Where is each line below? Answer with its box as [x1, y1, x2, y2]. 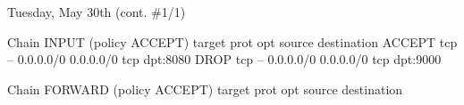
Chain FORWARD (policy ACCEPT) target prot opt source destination [7, 79, 403, 98]
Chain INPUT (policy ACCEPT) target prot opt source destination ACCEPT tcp [7, 32, 458, 51]
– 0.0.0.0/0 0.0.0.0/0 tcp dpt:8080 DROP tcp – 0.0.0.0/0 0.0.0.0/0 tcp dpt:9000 [7, 50, 442, 69]
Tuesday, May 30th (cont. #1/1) [7, 3, 186, 20]
